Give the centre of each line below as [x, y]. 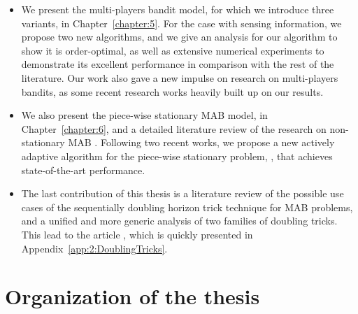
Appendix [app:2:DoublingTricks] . [94, 248]
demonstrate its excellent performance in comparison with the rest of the [178, 64]
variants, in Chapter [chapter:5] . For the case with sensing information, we [181, 23]
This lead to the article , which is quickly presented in [137, 234]
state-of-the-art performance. [83, 170]
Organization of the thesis [133, 296]
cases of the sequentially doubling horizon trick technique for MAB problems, [187, 207]
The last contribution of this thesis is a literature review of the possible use [182, 193]
